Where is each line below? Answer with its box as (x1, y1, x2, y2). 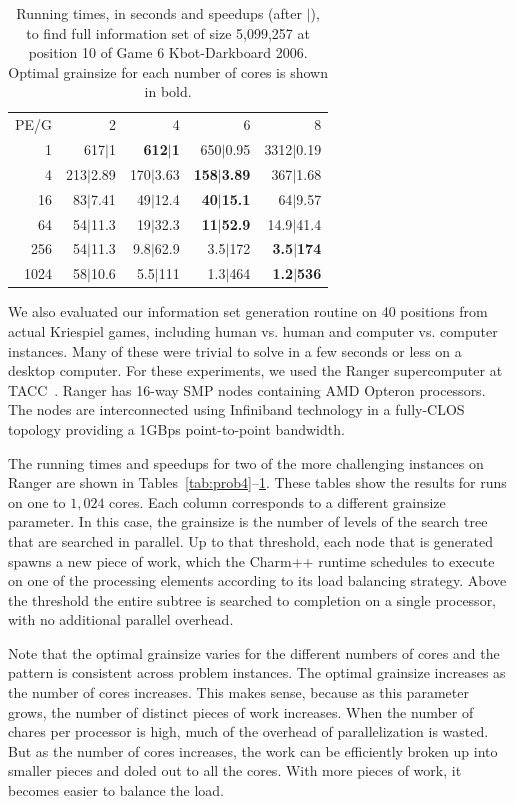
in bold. (144, 81, 192, 102)
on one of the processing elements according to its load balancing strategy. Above (8, 570, 507, 591)
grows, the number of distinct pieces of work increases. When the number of (8, 701, 474, 722)
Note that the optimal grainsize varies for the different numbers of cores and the (8, 642, 500, 663)
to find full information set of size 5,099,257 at (26, 22, 310, 43)
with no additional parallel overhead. (8, 609, 234, 630)
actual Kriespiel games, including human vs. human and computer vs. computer (8, 320, 498, 341)
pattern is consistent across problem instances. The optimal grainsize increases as (8, 662, 506, 683)
